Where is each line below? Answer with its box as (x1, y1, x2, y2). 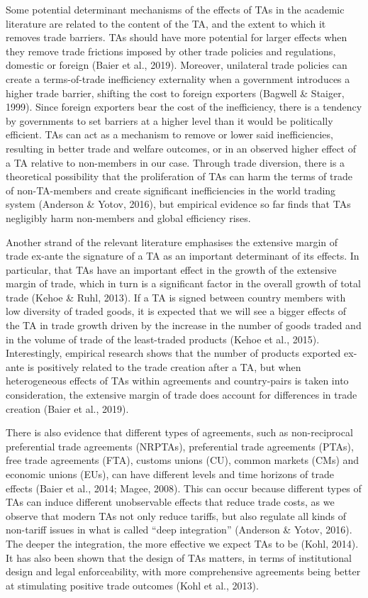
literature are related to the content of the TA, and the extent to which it (6, 16, 326, 31)
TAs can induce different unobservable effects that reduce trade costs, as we (6, 494, 335, 509)
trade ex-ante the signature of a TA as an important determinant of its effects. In (6, 248, 359, 263)
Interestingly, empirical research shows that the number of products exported (6, 345, 341, 360)
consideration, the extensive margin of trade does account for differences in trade (6, 387, 357, 402)
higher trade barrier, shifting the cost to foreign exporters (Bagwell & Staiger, (6, 85, 345, 100)
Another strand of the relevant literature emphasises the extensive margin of (6, 234, 338, 249)
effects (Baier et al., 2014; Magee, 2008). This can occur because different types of (6, 480, 362, 495)
